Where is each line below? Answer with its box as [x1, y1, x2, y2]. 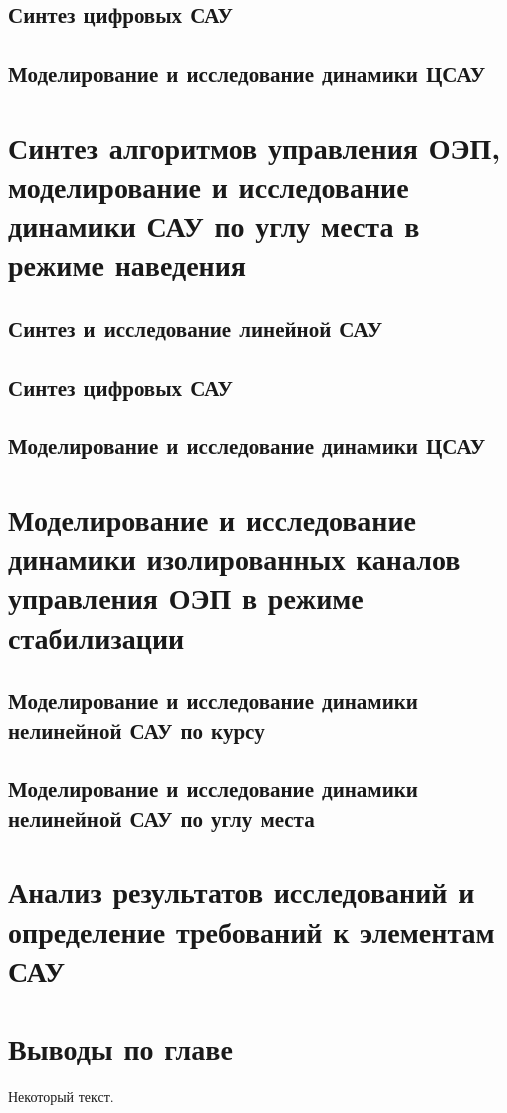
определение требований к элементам [8, 910, 495, 951]
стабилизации [8, 616, 185, 657]
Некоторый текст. [8, 1086, 114, 1106]
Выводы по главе [8, 1028, 233, 1069]
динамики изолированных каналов [8, 538, 461, 579]
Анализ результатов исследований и [8, 871, 475, 912]
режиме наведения [8, 244, 246, 285]
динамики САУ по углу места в [8, 205, 420, 246]
